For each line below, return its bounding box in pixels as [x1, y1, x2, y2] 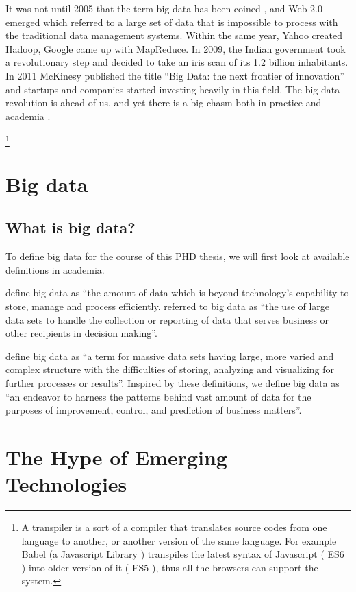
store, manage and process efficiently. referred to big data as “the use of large [5, 299, 330, 313]
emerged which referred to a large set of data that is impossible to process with [5, 14, 338, 29]
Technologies [5, 470, 127, 498]
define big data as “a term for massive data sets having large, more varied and [5, 348, 334, 363]
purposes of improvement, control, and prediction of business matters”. [5, 403, 302, 417]
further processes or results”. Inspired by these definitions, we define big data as [5, 376, 340, 390]
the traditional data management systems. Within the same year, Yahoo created [5, 28, 342, 43]
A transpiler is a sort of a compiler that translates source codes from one [21, 520, 327, 534]
